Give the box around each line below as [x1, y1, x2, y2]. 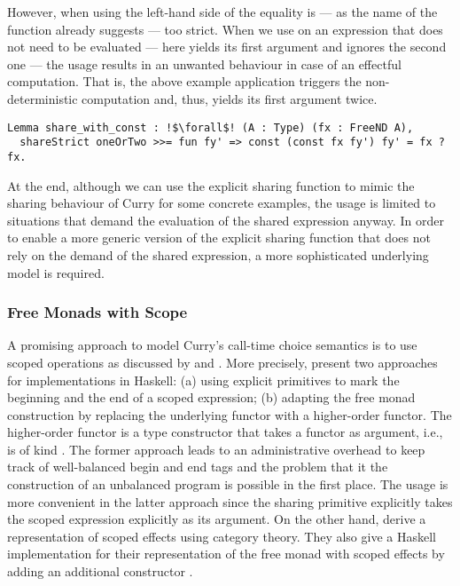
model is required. [7, 263, 105, 281]
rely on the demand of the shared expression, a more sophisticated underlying [7, 245, 429, 264]
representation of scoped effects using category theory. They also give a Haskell [7, 527, 436, 545]
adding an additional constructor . [7, 562, 193, 581]
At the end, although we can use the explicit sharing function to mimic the [7, 176, 415, 194]
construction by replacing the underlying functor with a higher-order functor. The [7, 405, 452, 424]
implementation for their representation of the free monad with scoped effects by [7, 544, 445, 563]
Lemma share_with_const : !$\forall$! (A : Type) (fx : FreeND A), [7, 121, 414, 134]
